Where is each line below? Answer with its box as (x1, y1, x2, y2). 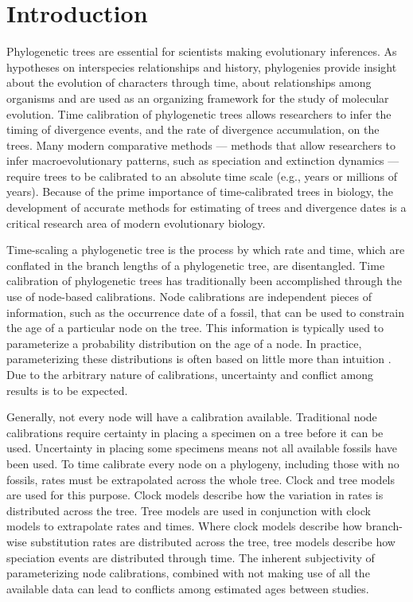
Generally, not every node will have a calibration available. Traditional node (6, 408, 377, 425)
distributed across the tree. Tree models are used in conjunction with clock (6, 502, 371, 518)
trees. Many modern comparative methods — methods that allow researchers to (6, 136, 396, 153)
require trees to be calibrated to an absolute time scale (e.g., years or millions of (6, 167, 397, 184)
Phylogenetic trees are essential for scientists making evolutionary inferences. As (6, 43, 397, 60)
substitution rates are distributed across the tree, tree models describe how (30, 533, 395, 549)
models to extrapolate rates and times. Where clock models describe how (6, 518, 362, 534)
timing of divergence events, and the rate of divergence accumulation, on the (6, 121, 380, 138)
